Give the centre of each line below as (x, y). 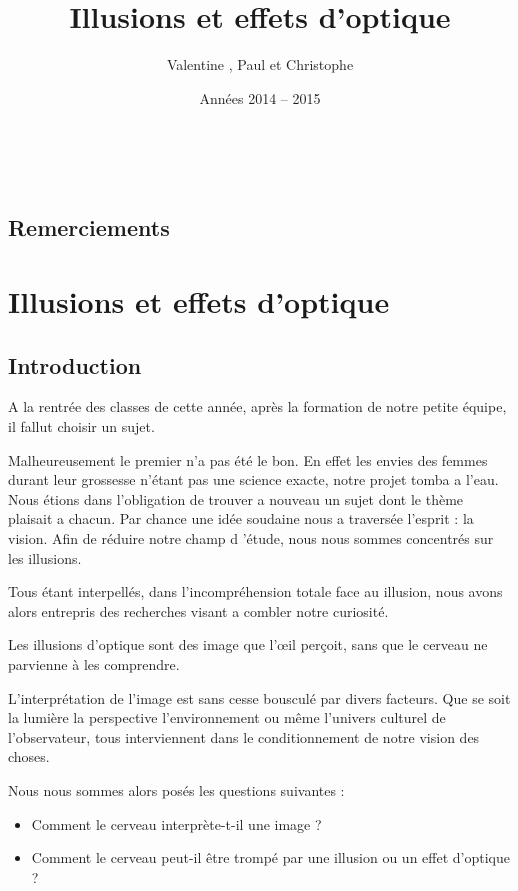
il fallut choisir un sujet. (81, 426)
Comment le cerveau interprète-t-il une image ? (176, 823)
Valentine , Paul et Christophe (260, 64)
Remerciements (89, 227)
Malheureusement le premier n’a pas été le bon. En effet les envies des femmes (248, 459)
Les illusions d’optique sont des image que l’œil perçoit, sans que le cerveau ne (248, 644)
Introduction (75, 364)
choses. (29, 756)
